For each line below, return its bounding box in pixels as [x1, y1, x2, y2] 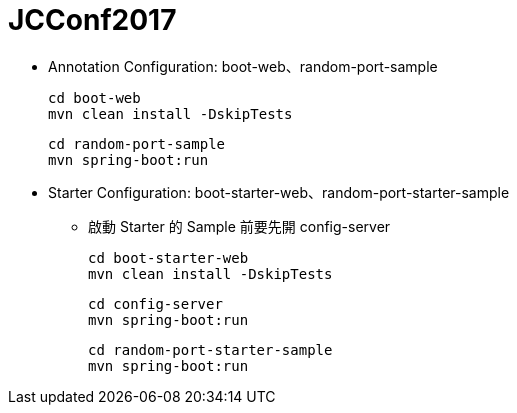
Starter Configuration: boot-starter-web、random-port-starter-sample [48, 183, 510, 201]
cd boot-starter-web [88, 249, 249, 266]
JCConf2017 [8, 3, 177, 37]
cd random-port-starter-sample [88, 341, 333, 358]
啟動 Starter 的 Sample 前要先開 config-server [88, 217, 391, 235]
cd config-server [88, 295, 223, 312]
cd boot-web [48, 89, 141, 106]
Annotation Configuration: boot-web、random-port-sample [48, 57, 438, 75]
